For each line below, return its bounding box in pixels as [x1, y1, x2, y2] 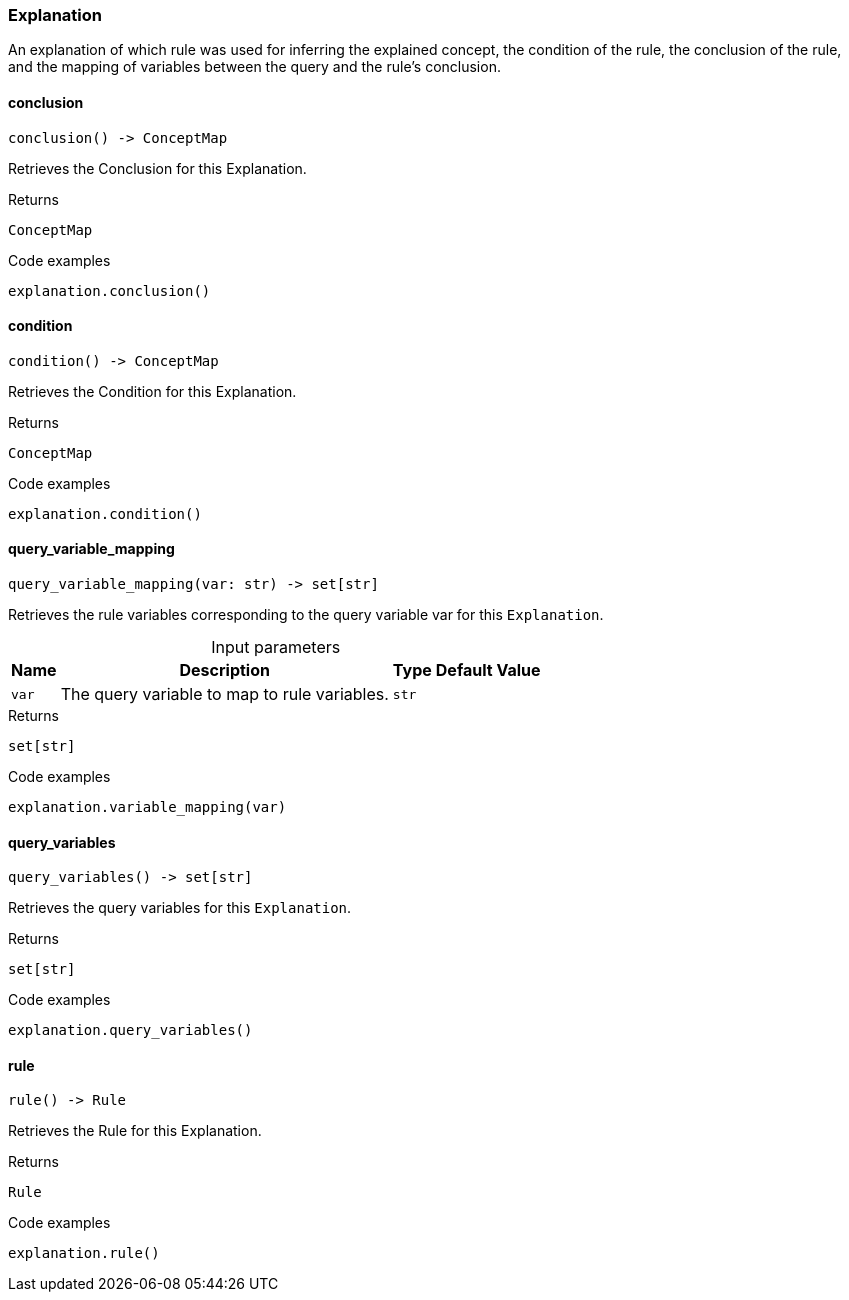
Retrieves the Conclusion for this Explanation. [8, 159, 307, 177]
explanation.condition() [8, 505, 202, 522]
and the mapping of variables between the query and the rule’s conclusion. [8, 58, 501, 76]
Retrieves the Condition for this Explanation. [8, 382, 297, 400]
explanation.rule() [8, 1245, 160, 1262]
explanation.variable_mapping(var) [8, 799, 287, 816]
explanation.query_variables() [8, 1022, 253, 1039]
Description [179, 660, 270, 681]
